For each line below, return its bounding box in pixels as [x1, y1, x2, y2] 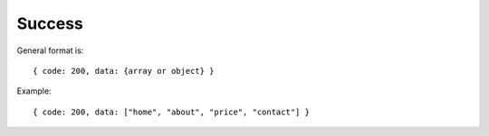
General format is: [16, 45, 84, 56]
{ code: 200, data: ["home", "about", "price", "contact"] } [33, 106, 310, 117]
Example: [16, 86, 52, 96]
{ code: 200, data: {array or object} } [33, 66, 215, 76]
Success [16, 14, 83, 33]
